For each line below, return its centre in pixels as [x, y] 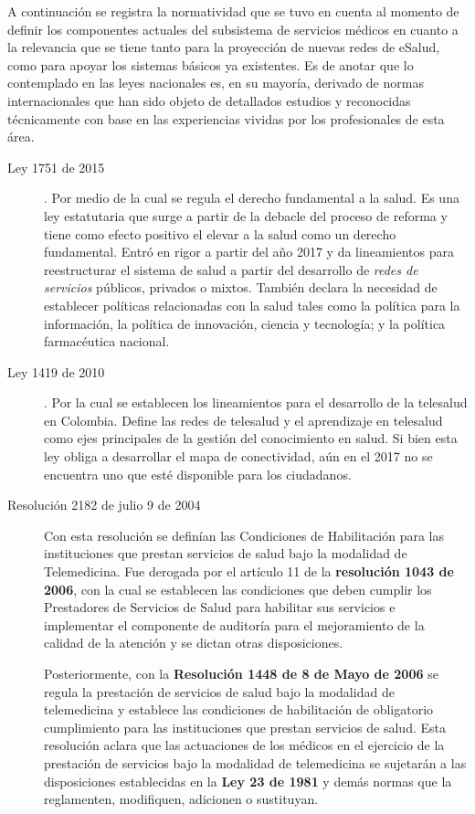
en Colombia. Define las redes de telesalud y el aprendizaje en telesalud [243, 420]
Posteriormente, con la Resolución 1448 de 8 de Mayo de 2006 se [241, 673]
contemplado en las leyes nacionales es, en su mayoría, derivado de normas [216, 83]
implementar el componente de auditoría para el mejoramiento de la [234, 624]
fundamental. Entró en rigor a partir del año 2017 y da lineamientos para [249, 252]
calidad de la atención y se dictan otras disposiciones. [194, 643]
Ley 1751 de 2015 [56, 167]
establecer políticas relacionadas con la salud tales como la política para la [252, 305]
